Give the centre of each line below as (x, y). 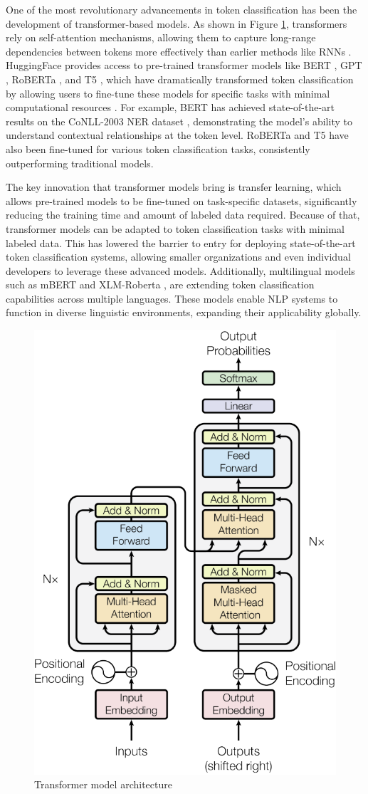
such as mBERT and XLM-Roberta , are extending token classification (160, 284)
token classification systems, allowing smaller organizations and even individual (178, 257)
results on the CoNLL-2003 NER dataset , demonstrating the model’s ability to (179, 121)
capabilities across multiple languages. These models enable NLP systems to (172, 298)
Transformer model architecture (103, 784)
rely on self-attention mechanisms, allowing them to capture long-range (161, 37)
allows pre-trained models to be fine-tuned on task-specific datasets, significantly (182, 200)
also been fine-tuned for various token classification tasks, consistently (158, 148)
